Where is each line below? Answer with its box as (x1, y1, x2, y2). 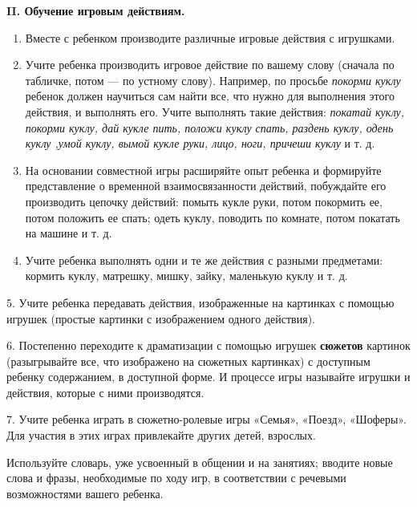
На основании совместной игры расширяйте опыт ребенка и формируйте (25, 161, 382, 178)
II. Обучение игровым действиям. (6, 2, 185, 18)
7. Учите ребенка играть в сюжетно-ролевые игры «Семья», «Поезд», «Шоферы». (6, 411, 407, 428)
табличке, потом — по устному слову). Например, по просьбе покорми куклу (25, 71, 401, 88)
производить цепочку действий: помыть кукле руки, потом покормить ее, (25, 193, 383, 209)
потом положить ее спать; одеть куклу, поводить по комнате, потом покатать (25, 209, 400, 225)
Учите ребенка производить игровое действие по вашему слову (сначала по (25, 56, 395, 73)
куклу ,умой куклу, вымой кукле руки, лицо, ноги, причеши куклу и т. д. (25, 135, 375, 152)
